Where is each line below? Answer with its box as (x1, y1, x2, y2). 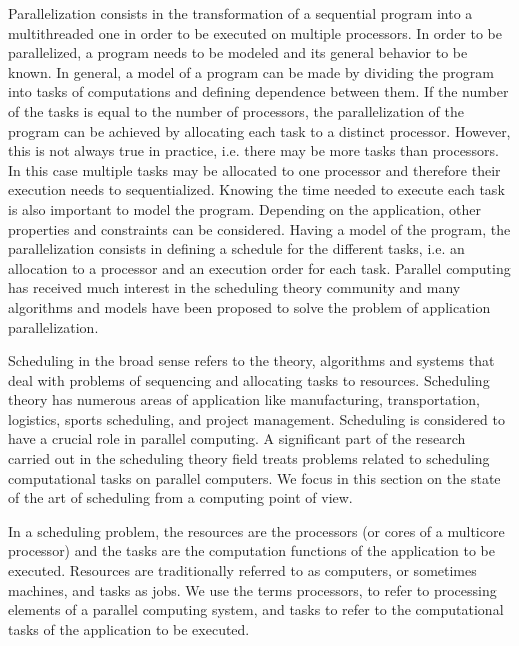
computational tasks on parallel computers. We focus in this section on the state (8, 467, 501, 488)
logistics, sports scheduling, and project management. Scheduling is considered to (8, 408, 505, 429)
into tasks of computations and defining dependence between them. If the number (8, 81, 509, 102)
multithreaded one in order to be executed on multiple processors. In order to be (8, 22, 503, 43)
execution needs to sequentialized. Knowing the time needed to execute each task (8, 179, 505, 200)
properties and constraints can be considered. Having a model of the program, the (8, 218, 511, 239)
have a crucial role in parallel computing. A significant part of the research (8, 428, 466, 449)
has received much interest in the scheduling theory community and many (8, 277, 461, 298)
